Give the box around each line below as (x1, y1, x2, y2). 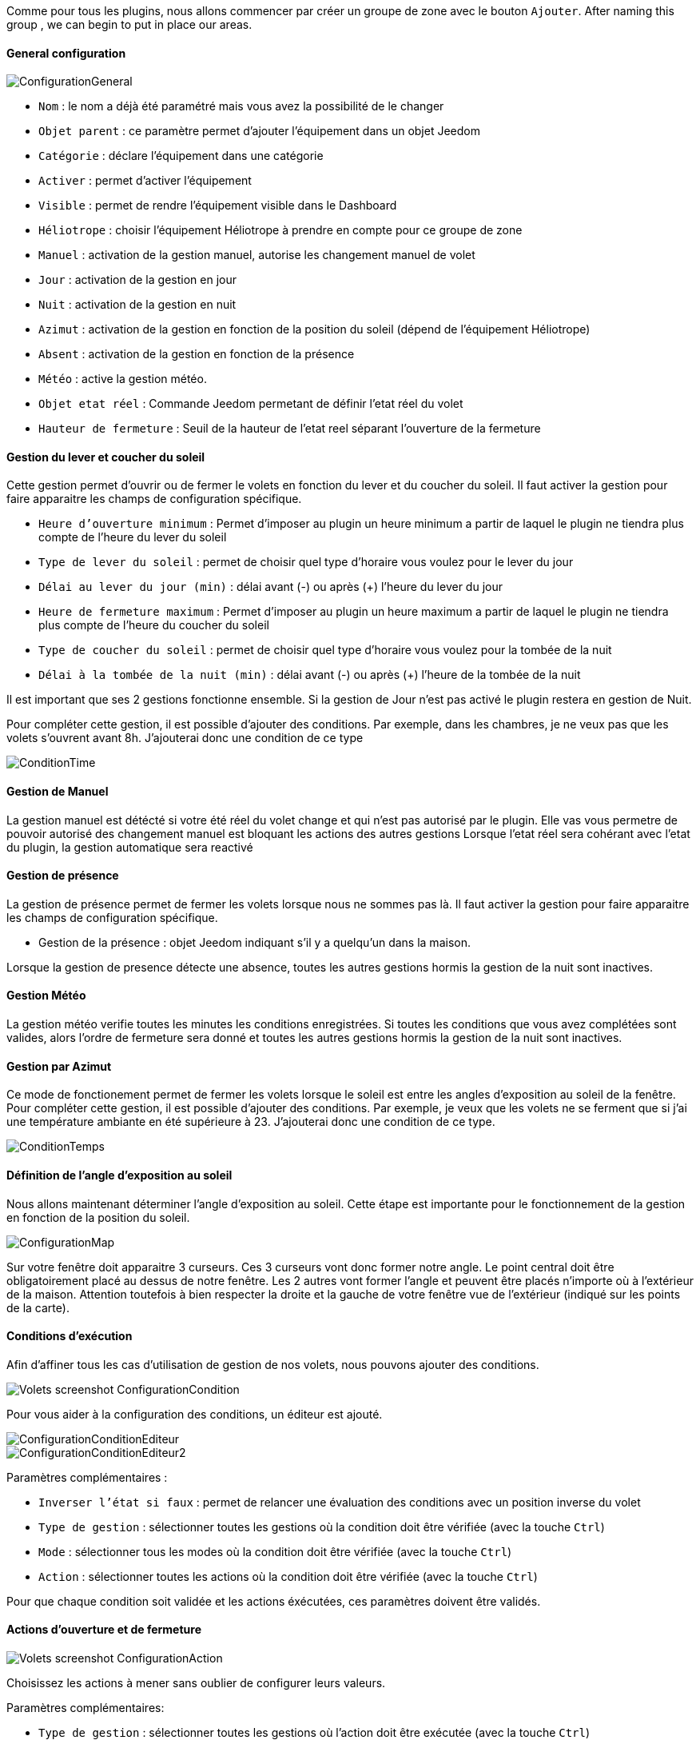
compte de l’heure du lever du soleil (38, 530, 227, 545)
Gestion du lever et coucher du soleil (6, 449, 205, 464)
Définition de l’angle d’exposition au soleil (6, 1167, 233, 1182)
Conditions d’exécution (6, 1329, 133, 1343)
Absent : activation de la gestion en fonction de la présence (38, 347, 355, 361)
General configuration (6, 46, 126, 60)
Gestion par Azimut (6, 1059, 112, 1073)
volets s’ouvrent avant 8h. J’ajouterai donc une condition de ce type (6, 731, 364, 745)
